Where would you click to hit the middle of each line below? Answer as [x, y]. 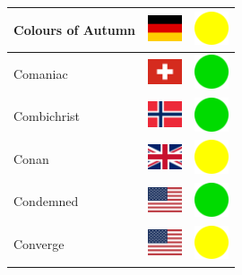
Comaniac [41, 73]
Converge [39, 244]
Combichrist [47, 116]
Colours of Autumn [75, 29]
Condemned [46, 201]
